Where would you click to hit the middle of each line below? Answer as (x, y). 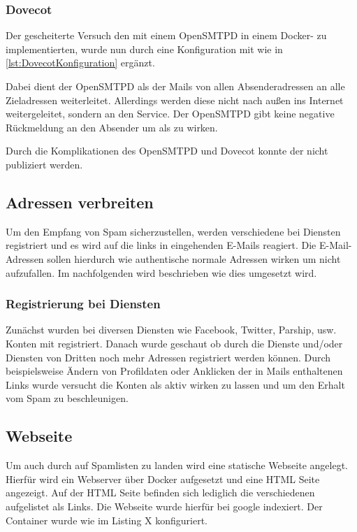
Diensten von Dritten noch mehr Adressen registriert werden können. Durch (168, 357)
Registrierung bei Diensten (83, 304)
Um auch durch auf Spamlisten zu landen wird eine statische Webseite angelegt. (177, 465)
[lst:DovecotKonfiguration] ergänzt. (80, 63)
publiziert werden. (44, 164)
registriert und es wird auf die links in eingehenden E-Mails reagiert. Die (161, 245)
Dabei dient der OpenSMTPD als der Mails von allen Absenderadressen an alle (175, 86)
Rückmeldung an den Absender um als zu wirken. (112, 127)
